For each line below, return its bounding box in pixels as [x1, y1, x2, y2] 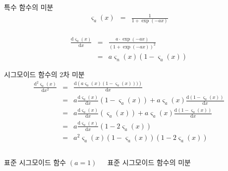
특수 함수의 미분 [4, 2, 54, 12]
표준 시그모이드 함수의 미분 [107, 157, 191, 167]
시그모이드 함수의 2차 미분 [4, 69, 85, 79]
